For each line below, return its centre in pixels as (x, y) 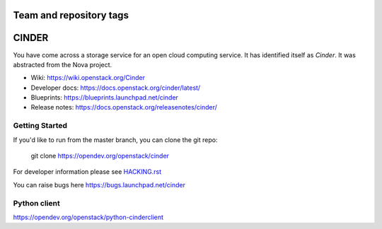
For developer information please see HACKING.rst (87, 172)
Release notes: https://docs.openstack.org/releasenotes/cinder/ (124, 107)
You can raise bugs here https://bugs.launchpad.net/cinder (99, 184)
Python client (36, 203)
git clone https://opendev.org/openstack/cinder (100, 156)
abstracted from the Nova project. (63, 64)
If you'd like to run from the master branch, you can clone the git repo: (115, 140)
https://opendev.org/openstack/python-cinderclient (88, 217)
